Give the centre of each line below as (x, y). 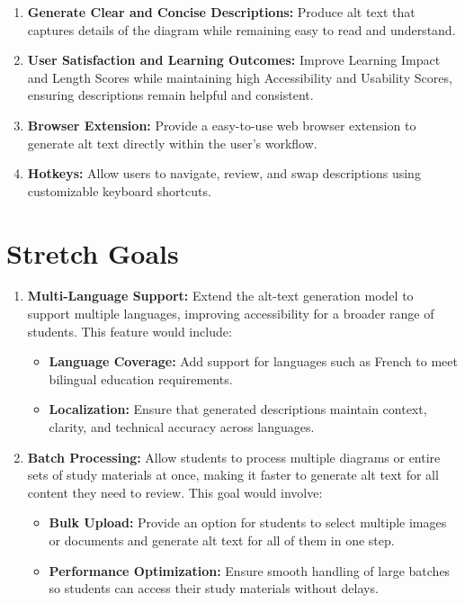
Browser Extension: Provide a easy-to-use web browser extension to (222, 125)
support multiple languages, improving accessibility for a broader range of (231, 314)
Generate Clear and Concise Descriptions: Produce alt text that (221, 12)
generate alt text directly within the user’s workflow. (172, 143)
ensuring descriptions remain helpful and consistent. (170, 95)
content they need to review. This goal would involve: (175, 492)
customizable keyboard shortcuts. (119, 190)
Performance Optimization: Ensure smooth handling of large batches (250, 570)
